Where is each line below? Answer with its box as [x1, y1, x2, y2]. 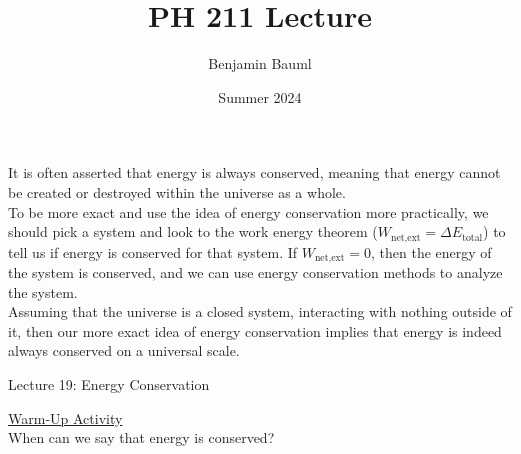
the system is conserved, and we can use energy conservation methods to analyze [8, 262, 503, 282]
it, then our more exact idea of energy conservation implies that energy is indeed [8, 320, 502, 341]
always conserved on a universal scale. [8, 340, 240, 361]
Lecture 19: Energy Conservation [8, 373, 210, 394]
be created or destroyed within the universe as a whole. [8, 181, 346, 202]
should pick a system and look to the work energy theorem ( [8, 221, 378, 242]
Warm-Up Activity [8, 407, 123, 428]
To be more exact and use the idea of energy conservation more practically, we [8, 201, 489, 222]
